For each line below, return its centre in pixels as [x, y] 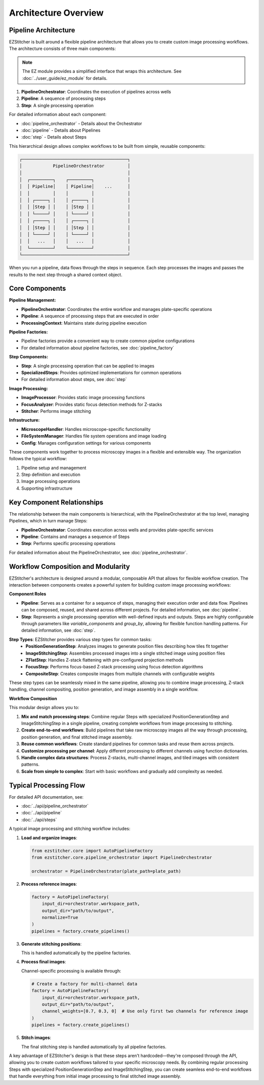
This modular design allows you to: [44, 708]
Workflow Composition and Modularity [69, 566]
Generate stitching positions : [51, 944]
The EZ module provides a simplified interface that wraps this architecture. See [102, 71]
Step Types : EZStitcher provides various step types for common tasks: [80, 639]
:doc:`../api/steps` [39, 820]
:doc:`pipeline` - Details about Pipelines [61, 130]
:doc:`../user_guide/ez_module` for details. [65, 78]
